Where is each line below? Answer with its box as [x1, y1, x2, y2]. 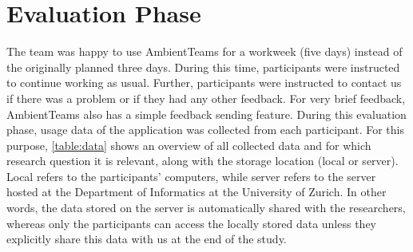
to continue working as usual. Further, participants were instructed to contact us [6, 74, 402, 91]
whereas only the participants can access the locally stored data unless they [6, 215, 377, 231]
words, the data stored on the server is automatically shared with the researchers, [6, 199, 406, 216]
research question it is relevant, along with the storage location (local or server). [6, 152, 399, 169]
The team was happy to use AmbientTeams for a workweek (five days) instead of [6, 43, 403, 60]
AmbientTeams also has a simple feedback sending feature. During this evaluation [6, 105, 407, 122]
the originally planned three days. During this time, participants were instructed [6, 58, 400, 75]
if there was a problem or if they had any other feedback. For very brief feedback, [6, 89, 406, 106]
